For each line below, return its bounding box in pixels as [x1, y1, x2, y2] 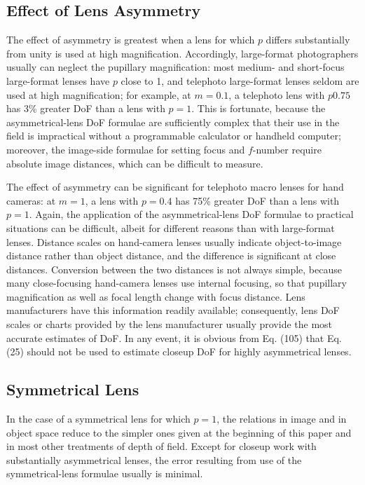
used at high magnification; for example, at [6, 87, 191, 102]
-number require [252, 142, 322, 156]
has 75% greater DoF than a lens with [175, 193, 340, 207]
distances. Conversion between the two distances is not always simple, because [6, 261, 342, 276]
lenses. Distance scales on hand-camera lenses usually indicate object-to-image [6, 234, 342, 249]
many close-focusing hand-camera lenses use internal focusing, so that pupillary [6, 275, 347, 290]
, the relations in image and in [216, 411, 347, 426]
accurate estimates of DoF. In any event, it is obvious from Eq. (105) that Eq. [6, 330, 342, 345]
